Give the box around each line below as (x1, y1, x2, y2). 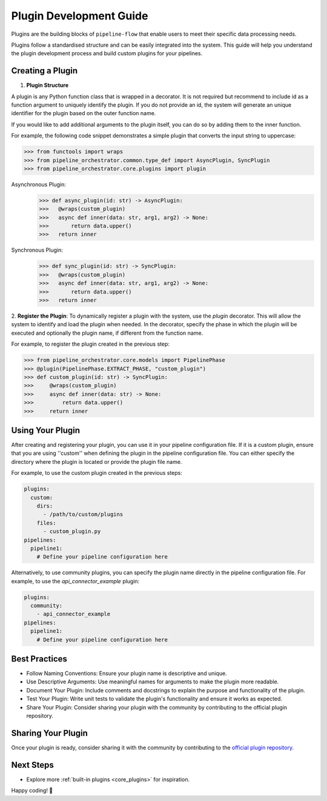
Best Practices (11, 654, 68, 664)
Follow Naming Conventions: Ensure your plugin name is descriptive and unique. (26, 670, 227, 677)
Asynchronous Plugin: (11, 181, 67, 188)
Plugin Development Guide (11, 9, 148, 22)
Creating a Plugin (11, 65, 78, 76)
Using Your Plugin (11, 425, 81, 435)
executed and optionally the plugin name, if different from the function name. (11, 329, 203, 337)
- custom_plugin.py (43, 528, 101, 535)
